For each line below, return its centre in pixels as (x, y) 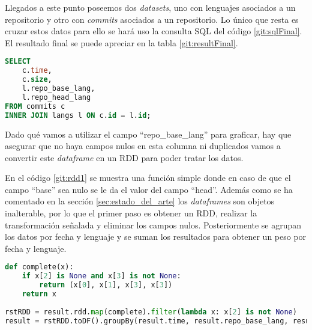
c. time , (37, 71)
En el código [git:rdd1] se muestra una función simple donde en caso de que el (148, 178)
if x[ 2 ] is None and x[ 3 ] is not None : (101, 276)
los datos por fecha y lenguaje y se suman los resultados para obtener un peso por (156, 237)
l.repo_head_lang (56, 97)
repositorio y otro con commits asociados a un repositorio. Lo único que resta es (152, 19)
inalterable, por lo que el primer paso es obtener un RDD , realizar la (131, 213)
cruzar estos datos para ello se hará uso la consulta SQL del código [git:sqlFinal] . (154, 31)
